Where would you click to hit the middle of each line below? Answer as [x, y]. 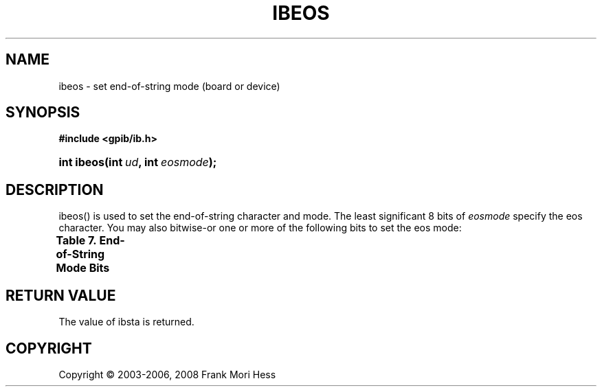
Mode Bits [83, 268]
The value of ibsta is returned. [126, 322]
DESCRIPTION [55, 189]
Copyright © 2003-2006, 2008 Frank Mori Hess [167, 374]
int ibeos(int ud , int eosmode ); [138, 162]
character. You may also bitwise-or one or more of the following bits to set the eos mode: [260, 228]
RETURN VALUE [61, 295]
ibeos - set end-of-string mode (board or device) [169, 86]
